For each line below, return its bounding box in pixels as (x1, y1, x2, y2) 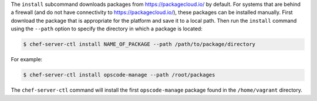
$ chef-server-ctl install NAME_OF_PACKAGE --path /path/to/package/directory (23, 41, 255, 48)
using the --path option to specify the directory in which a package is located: (11, 25, 203, 32)
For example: (11, 56, 43, 63)
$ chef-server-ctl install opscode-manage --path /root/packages (23, 72, 215, 78)
